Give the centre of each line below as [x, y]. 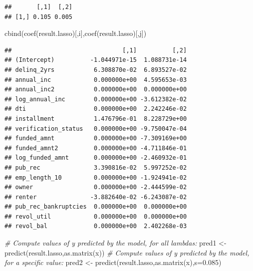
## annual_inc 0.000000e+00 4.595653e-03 [96, 80]
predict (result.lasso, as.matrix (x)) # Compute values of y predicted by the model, [127, 252]
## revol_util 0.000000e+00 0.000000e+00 [96, 216]
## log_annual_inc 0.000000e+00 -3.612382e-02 [96, 99]
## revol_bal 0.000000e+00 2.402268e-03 [96, 226]
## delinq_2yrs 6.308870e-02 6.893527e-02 [96, 70]
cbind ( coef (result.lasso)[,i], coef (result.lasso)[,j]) [76, 33]
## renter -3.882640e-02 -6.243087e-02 [96, 197]
